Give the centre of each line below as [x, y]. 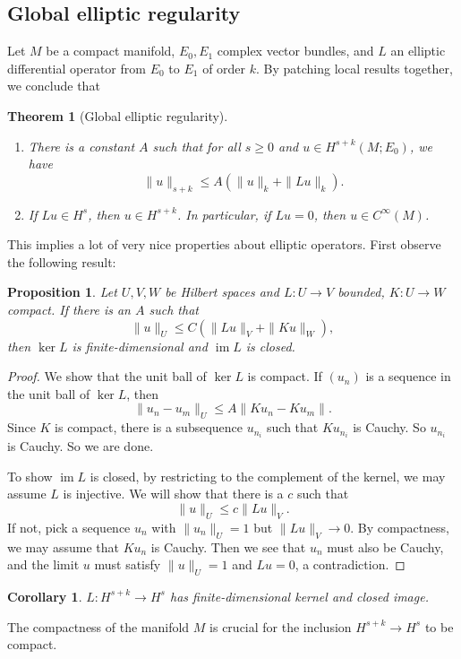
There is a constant [81, 146]
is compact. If [285, 376]
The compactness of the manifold [98, 626]
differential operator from [77, 68]
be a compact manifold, [111, 51]
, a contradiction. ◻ [350, 564]
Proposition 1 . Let [62, 292]
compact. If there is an [69, 309]
